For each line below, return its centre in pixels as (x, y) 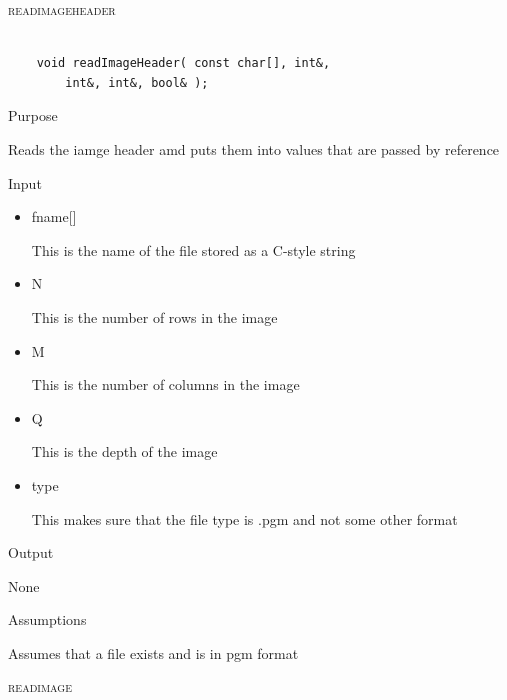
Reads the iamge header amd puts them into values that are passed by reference (254, 148)
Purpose (33, 115)
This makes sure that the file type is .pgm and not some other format (244, 518)
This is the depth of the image (124, 451)
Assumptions (47, 619)
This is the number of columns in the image (165, 384)
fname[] (54, 216)
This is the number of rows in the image (154, 316)
